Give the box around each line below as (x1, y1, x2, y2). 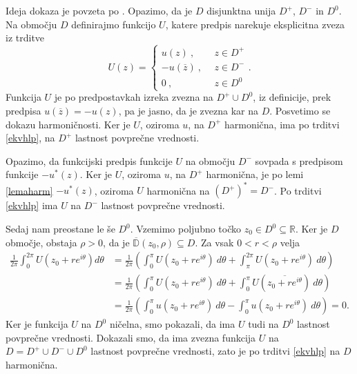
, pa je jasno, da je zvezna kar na (118, 103, 259, 117)
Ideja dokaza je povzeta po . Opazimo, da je (6, 3, 193, 17)
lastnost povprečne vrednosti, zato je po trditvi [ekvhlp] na (90, 344, 340, 358)
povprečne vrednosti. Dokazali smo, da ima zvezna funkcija (6, 330, 256, 344)
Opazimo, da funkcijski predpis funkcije (6, 153, 173, 168)
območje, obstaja (6, 235, 77, 249)
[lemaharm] (6, 183, 53, 197)
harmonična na (146, 183, 210, 197)
